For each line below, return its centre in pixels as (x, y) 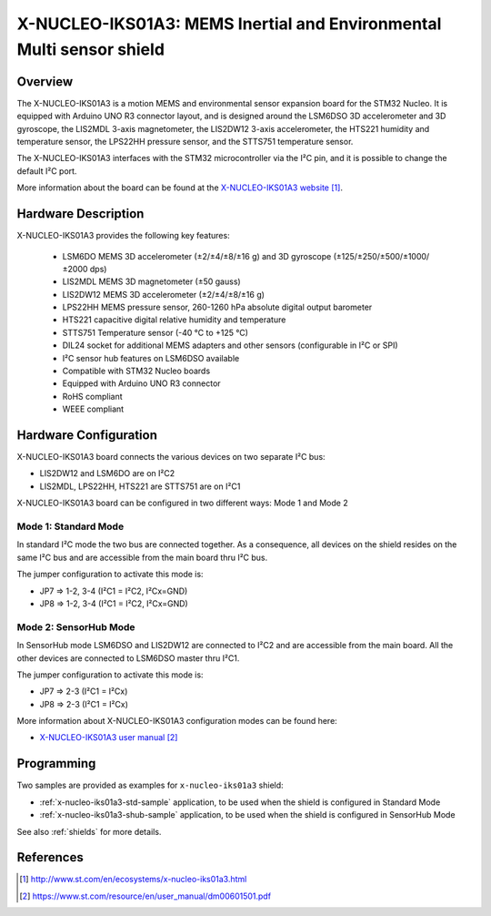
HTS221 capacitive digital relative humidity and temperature (174, 320)
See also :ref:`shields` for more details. (89, 831)
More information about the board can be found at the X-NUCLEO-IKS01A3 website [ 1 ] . (180, 188)
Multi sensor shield (91, 49)
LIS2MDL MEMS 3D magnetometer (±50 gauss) (151, 281)
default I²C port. (47, 171)
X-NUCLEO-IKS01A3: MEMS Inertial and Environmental (229, 24)
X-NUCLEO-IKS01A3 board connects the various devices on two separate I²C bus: (171, 457)
